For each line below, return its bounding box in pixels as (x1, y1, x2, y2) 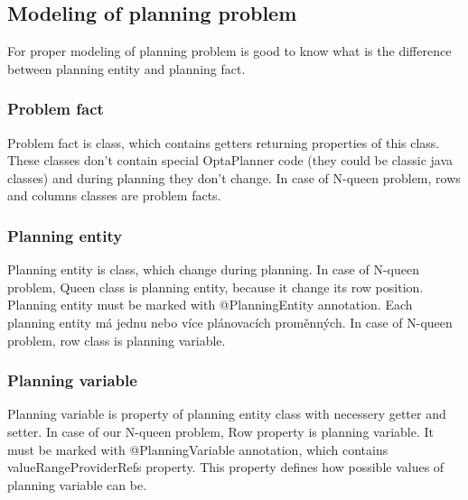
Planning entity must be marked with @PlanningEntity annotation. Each (7, 295, 413, 314)
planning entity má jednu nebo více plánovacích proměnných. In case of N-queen (7, 312, 453, 331)
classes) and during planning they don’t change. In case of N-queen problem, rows (7, 168, 461, 187)
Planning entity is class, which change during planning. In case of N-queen (7, 260, 419, 279)
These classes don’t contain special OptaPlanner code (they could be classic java (7, 151, 454, 170)
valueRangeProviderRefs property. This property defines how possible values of (7, 458, 445, 477)
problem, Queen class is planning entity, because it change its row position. (7, 277, 424, 296)
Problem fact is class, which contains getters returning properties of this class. (7, 133, 440, 152)
